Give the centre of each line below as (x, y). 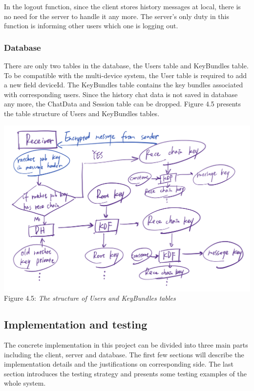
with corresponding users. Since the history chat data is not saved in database (121, 94)
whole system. (25, 383)
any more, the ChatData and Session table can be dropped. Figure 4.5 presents (123, 104)
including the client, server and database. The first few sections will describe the (124, 354)
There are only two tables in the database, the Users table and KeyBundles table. (126, 65)
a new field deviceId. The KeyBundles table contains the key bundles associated (124, 85)
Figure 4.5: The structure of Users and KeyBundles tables (90, 298)
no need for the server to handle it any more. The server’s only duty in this (116, 16)
